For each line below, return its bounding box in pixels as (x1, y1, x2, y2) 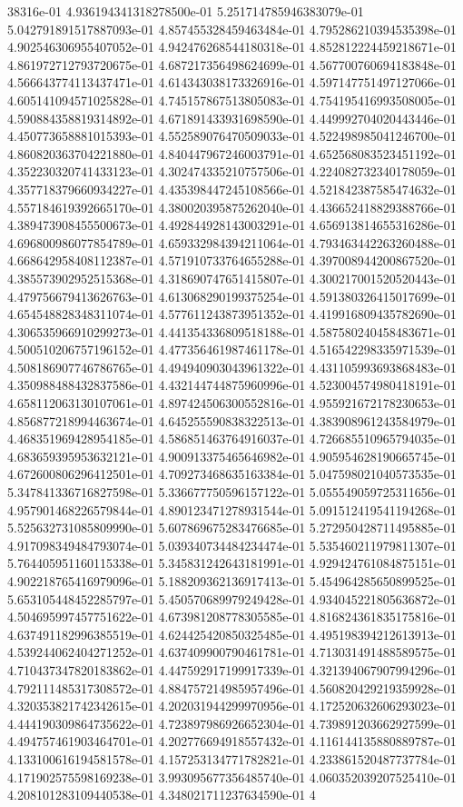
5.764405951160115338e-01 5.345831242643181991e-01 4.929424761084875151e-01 (7, 553, 457, 573)
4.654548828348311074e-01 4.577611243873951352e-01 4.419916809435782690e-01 (7, 304, 457, 324)
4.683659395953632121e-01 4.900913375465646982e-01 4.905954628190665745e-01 (7, 446, 457, 465)
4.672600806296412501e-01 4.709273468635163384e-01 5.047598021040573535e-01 (7, 464, 457, 483)
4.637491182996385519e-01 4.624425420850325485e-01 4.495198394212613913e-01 (7, 624, 457, 643)
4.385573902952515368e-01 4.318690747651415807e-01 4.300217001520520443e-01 (7, 268, 457, 287)
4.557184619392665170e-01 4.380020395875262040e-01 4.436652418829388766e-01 (7, 197, 457, 216)
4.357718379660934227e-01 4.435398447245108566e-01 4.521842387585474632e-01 (7, 179, 457, 198)
